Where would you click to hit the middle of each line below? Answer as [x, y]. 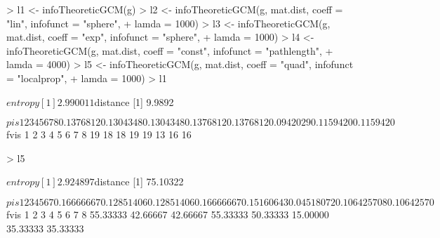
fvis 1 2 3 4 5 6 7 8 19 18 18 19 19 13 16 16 [99, 134]
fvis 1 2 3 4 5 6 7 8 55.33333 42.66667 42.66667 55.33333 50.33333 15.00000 [168, 214]
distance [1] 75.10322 [139, 181]
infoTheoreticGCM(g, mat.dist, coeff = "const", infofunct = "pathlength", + [170, 50]
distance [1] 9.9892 [134, 101]
